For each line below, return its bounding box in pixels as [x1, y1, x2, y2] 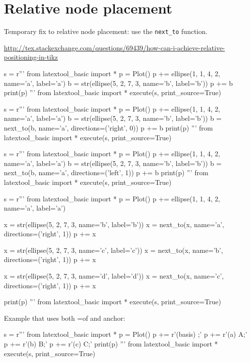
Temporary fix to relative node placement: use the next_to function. [4, 26, 208, 36]
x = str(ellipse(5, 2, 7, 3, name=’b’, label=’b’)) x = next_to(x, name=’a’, [4, 219, 224, 229]
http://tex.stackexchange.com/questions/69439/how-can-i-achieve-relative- [4, 42, 225, 52]
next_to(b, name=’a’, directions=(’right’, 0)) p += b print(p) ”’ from [4, 122, 213, 132]
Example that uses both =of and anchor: [4, 313, 125, 323]
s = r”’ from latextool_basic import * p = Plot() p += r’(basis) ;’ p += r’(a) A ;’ [4, 329, 248, 339]
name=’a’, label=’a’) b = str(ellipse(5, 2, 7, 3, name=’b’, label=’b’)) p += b [4, 78, 233, 88]
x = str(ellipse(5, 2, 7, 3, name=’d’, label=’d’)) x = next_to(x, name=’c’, [4, 271, 224, 281]
